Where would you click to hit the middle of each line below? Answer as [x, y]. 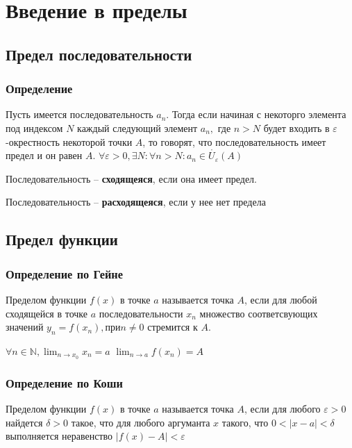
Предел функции [62, 239]
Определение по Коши [64, 382]
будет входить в [296, 127]
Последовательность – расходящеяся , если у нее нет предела [136, 202]
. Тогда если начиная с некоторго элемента [256, 114]
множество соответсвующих [259, 313]
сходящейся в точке [47, 313]
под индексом [34, 127]
